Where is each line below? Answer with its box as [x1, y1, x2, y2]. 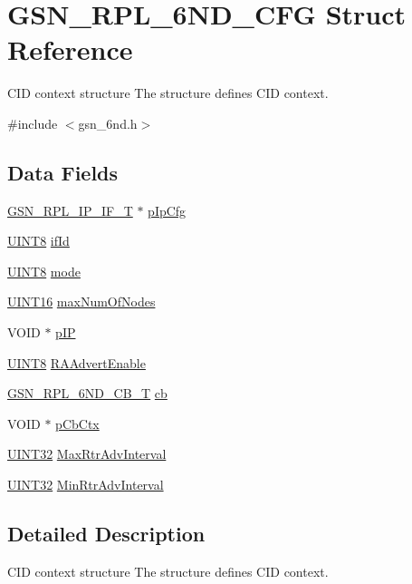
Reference [7, 31, 133, 68]
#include [7, 113, 58, 132]
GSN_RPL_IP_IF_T [7, 200, 133, 219]
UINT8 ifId [7, 231, 70, 250]
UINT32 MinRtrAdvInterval [7, 475, 164, 494]
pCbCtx [55, 414, 100, 433]
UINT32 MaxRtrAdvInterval [7, 444, 167, 463]
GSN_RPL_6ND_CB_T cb [7, 384, 168, 403]
